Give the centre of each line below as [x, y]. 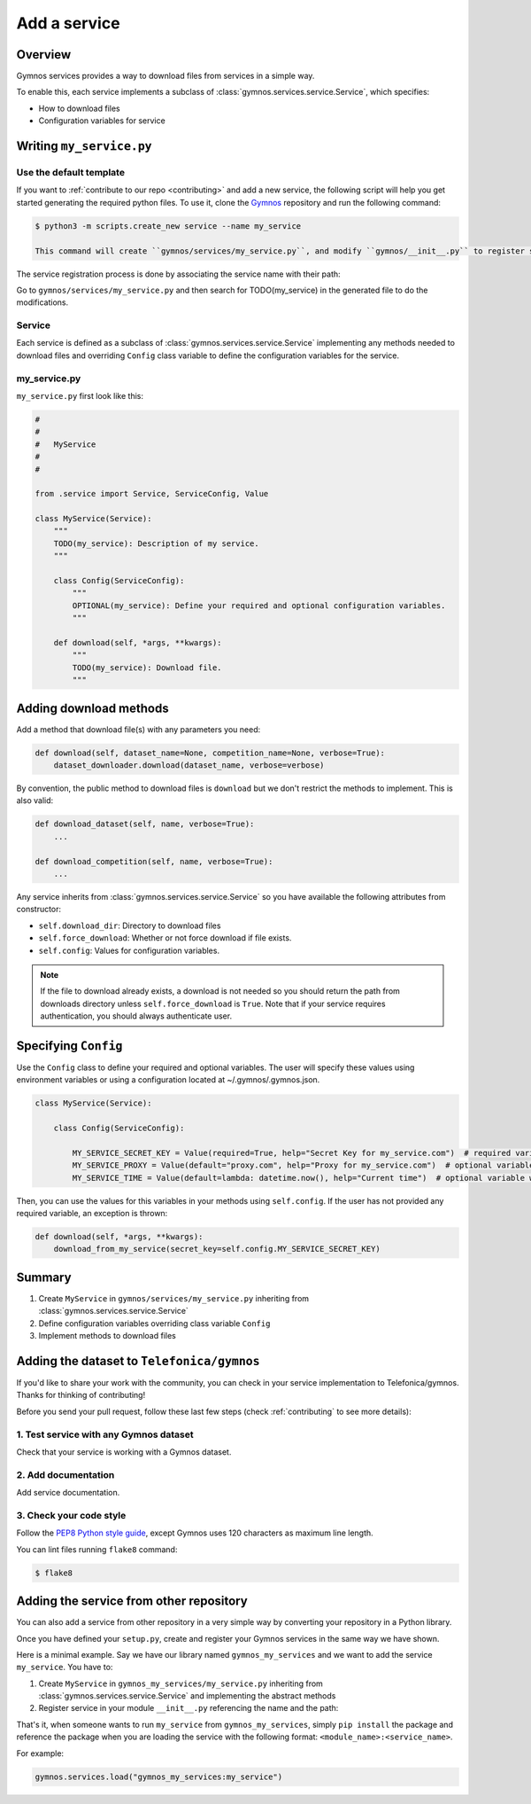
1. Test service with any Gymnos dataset [105, 1434]
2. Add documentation [65, 1474]
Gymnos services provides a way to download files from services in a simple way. [165, 76]
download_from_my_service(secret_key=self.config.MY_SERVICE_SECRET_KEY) [217, 1249]
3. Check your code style [71, 1515]
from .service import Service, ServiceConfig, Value [152, 494]
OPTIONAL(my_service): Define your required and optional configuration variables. [259, 605]
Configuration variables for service [102, 121]
